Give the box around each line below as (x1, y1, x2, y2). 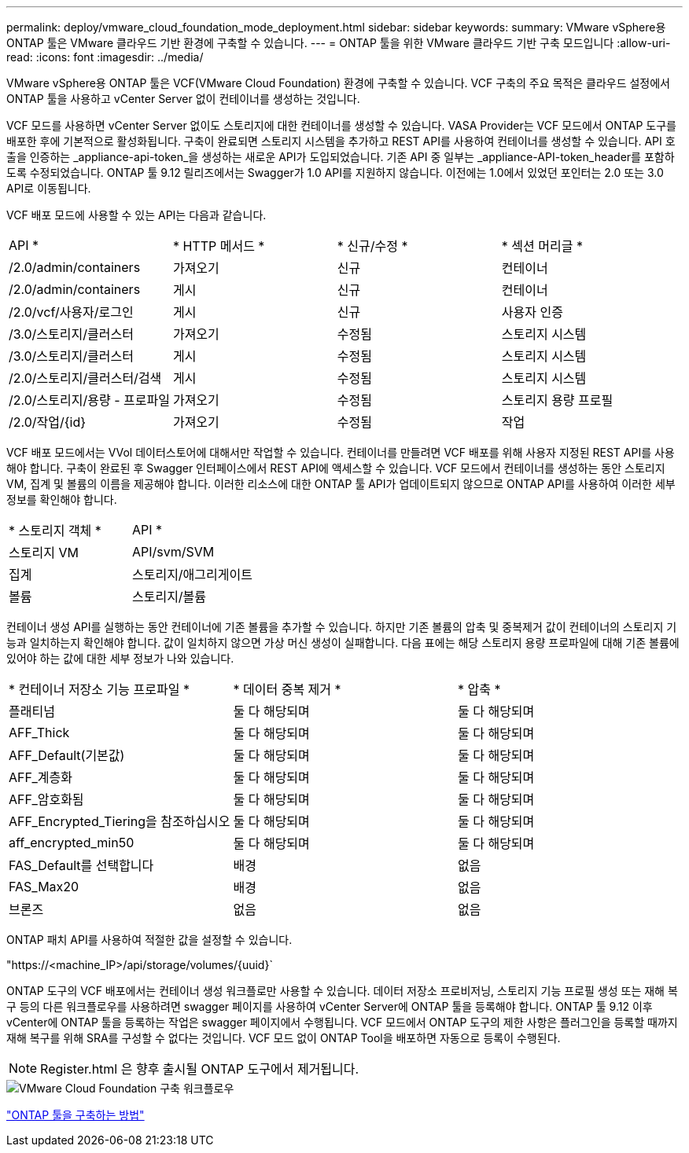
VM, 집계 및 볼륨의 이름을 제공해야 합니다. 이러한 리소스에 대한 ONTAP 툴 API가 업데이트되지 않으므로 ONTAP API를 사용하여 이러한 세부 (6, 477, 676, 490)
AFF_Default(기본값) (9, 747, 125, 763)
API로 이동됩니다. (6, 182, 91, 195)
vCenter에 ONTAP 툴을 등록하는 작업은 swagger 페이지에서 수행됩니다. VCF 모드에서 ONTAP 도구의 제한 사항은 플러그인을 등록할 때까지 (6, 1015, 678, 1029)
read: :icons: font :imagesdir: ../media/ (6, 50, 204, 64)
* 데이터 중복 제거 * (233, 681, 341, 697)
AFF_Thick (9, 725, 70, 740)
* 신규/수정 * (337, 238, 408, 254)
